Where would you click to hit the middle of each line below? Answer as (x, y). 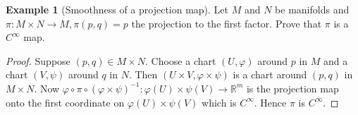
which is (219, 102)
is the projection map (292, 88)
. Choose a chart (180, 60)
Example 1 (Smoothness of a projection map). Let (117, 9)
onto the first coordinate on (65, 102)
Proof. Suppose (38, 60)
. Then (143, 74)
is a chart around (270, 74)
